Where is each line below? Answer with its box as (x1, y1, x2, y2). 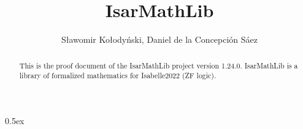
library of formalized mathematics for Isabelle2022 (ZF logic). (19, 70, 217, 81)
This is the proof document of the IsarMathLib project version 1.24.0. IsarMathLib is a (19, 60, 298, 70)
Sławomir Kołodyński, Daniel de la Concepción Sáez (61, 33, 258, 46)
